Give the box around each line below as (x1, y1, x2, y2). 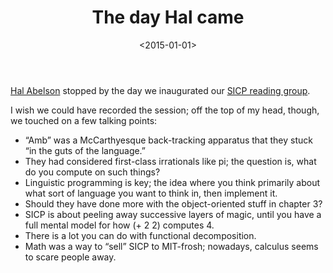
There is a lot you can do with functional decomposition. (24, 229, 257, 241)
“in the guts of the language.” (24, 144, 147, 156)
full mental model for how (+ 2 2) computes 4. (24, 219, 215, 231)
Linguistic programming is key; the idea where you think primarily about (24, 176, 321, 188)
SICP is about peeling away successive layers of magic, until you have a (24, 208, 322, 220)
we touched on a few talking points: (10, 114, 158, 126)
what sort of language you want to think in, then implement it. (24, 187, 278, 199)
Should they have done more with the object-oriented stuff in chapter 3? (24, 197, 323, 210)
